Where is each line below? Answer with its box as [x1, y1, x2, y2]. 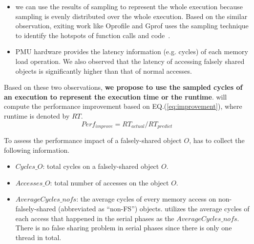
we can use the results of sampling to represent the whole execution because [15, 1, 243, 11]
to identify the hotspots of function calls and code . [15, 30, 170, 40]
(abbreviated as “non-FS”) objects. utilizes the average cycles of [58, 203, 250, 213]
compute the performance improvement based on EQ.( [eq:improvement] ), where [4, 101, 242, 111]
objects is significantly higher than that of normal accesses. [15, 65, 192, 76]
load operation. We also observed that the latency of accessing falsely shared [15, 56, 245, 66]
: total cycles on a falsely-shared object [42, 161, 159, 171]
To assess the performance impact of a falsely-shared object [4, 135, 182, 145]
